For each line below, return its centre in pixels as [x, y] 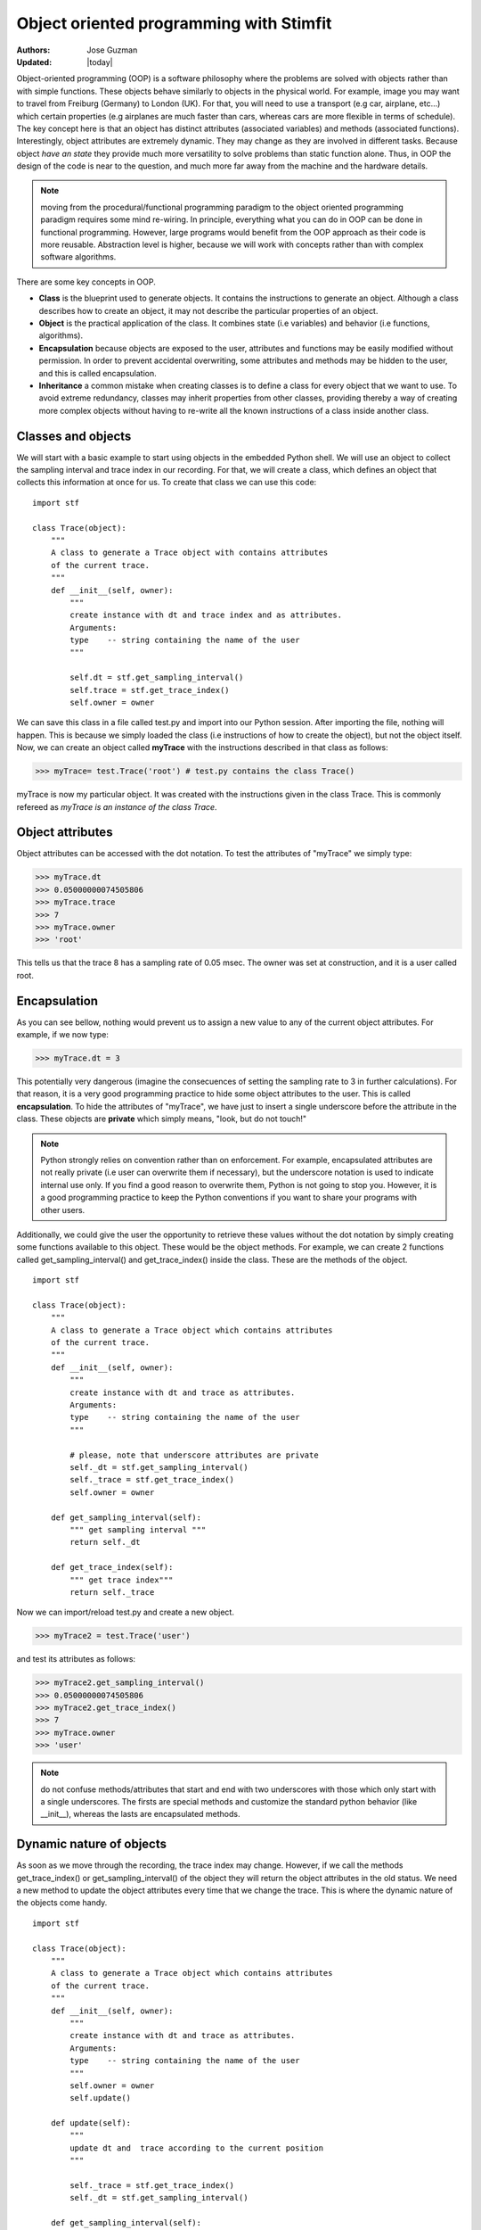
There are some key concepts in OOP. [86, 282]
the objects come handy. [62, 1903]
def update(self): [91, 2123]
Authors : [33, 50]
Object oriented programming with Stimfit [174, 23]
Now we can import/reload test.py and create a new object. [126, 1612]
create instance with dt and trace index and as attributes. [206, 615]
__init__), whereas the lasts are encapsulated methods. [140, 1814]
